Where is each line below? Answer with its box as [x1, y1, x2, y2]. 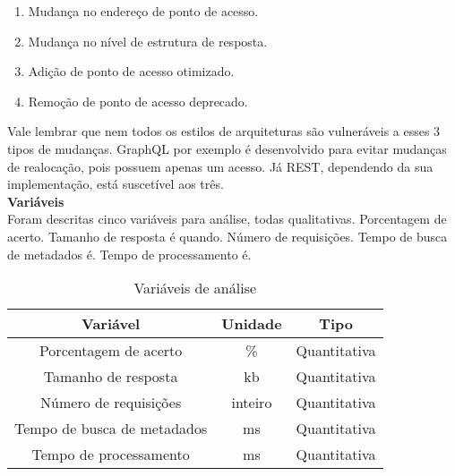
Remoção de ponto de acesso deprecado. [28, 91, 248, 110]
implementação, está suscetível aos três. [7, 174, 224, 193]
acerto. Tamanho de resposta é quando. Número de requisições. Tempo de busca [7, 226, 448, 245]
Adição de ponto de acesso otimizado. [28, 62, 235, 81]
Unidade [221, 313, 282, 335]
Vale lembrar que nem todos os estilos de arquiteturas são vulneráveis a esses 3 [7, 122, 441, 140]
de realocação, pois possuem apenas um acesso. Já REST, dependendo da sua [7, 157, 434, 175]
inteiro [231, 392, 272, 413]
